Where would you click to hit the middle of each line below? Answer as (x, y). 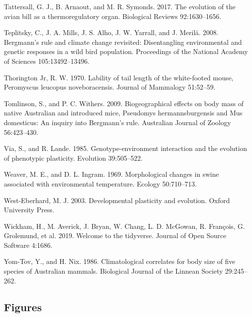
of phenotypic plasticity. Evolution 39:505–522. (73, 158)
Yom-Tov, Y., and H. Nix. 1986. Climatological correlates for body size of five (120, 261)
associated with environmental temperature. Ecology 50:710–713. (101, 183)
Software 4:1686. (28, 245)
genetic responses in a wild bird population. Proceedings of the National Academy (126, 51)
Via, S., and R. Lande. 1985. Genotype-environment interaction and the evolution (126, 148)
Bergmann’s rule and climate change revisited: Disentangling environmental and (123, 42)
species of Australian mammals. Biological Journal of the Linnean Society (113, 271)
